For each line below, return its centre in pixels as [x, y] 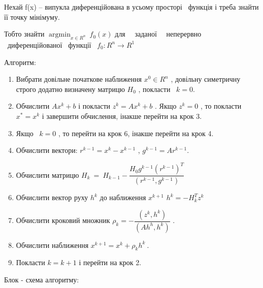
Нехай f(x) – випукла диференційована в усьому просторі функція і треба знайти [131, 7]
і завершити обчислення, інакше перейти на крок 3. [122, 116]
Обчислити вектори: [47, 150]
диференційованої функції [49, 44]
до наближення [123, 197]
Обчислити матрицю [47, 174]
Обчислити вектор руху [52, 197]
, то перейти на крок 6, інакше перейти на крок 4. [136, 133]
